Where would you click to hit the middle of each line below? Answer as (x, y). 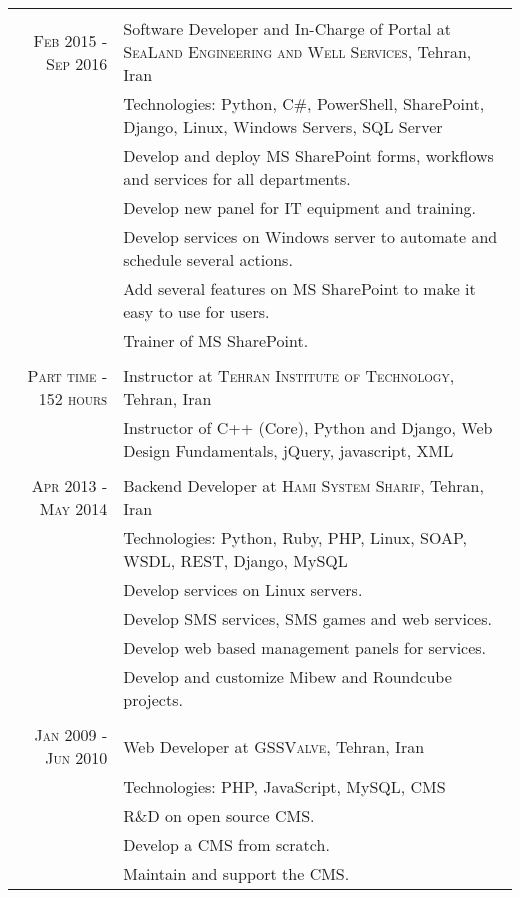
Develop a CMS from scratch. (226, 844)
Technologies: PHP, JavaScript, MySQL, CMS (284, 786)
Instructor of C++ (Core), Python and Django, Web (308, 427)
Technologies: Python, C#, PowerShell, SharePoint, (304, 103)
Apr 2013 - (69, 485)
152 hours (73, 398)
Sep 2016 (77, 63)
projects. (153, 699)
